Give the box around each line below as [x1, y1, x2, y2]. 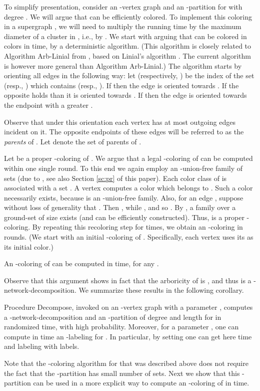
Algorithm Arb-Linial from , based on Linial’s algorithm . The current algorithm [4, 50, 251, 61]
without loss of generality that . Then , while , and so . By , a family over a [4, 202, 236, 213]
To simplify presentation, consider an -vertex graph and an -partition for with [4, 2, 242, 12]
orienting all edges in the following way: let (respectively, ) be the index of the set [4, 70, 254, 81]
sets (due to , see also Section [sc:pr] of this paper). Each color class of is [4, 172, 227, 183]
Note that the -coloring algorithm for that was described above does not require [4, 358, 248, 368]
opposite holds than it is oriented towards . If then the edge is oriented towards [4, 90, 247, 100]
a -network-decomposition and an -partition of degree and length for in [4, 311, 221, 322]
